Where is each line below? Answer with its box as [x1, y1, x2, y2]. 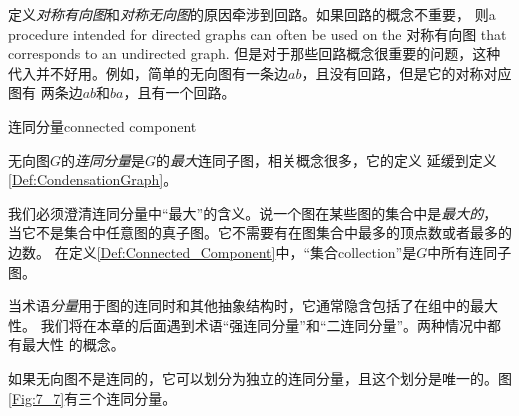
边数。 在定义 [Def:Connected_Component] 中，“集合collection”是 [8, 241, 417, 262]
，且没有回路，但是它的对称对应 [301, 62, 512, 83]
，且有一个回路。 [123, 82, 236, 103]
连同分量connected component [8, 115, 197, 136]
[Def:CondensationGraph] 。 [8, 169, 178, 190]
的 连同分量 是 [61, 149, 146, 170]
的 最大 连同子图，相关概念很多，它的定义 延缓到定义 [156, 149, 497, 170]
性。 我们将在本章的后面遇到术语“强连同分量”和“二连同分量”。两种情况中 [8, 314, 488, 335]
